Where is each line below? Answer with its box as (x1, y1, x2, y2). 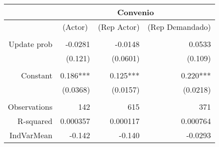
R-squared (17, 115, 53, 126)
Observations (8, 101, 53, 112)
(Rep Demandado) (147, 21, 211, 32)
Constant (21, 70, 53, 81)
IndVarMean (9, 129, 53, 141)
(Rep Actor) (97, 21, 140, 32)
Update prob (8, 38, 53, 49)
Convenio (117, 6, 154, 18)
